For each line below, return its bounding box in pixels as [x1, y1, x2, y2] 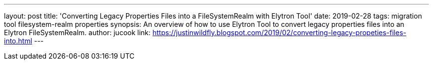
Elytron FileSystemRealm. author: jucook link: [4, 28, 151, 37]
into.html [4, 37, 33, 45]
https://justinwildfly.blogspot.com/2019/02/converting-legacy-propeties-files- [152, 28, 406, 37]
